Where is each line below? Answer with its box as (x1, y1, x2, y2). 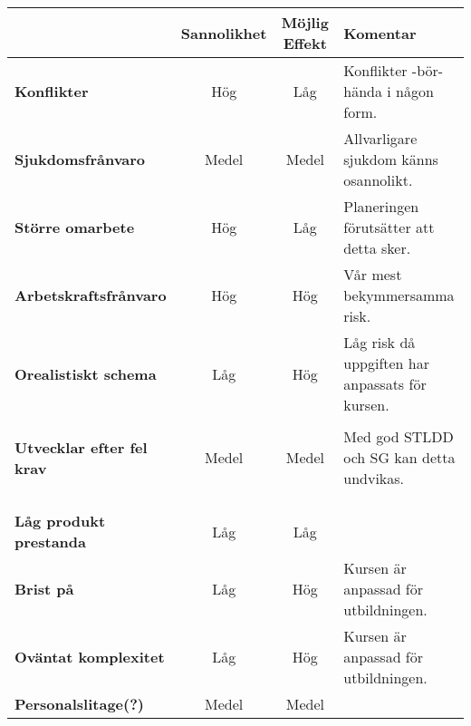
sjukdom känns (343, 149, 438, 169)
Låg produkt (14, 510, 106, 531)
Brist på (14, 578, 74, 599)
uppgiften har (343, 353, 430, 373)
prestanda (14, 531, 86, 552)
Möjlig (281, 12, 329, 33)
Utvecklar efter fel (14, 436, 148, 458)
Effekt (283, 33, 327, 53)
